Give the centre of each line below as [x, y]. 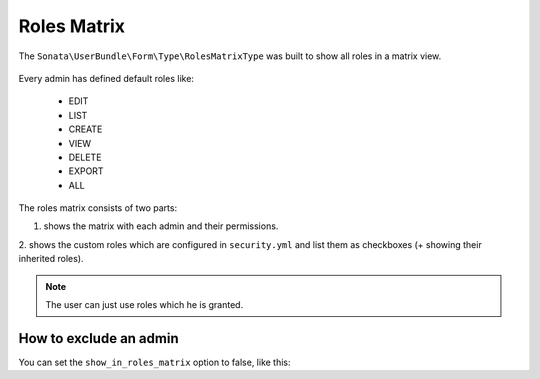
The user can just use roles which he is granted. [144, 305]
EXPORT [86, 171]
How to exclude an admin [98, 338]
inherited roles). [51, 259]
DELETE [85, 157]
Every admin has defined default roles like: [106, 78]
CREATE [85, 129]
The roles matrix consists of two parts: [98, 208]
